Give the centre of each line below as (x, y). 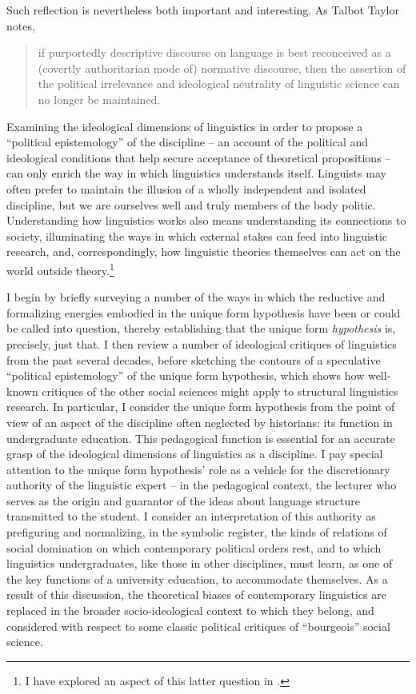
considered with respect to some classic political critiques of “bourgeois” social (198, 626)
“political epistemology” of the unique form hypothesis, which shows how (186, 375)
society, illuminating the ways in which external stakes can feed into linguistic (197, 235)
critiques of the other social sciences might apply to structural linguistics (220, 391)
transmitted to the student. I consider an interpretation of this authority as (191, 516)
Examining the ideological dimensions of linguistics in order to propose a (185, 126)
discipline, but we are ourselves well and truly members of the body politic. (191, 204)
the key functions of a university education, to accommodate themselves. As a (197, 578)
